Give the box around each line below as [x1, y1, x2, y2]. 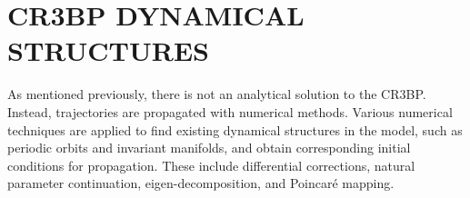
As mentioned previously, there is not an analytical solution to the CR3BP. [7, 84, 426, 104]
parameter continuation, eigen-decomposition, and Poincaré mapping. [7, 173, 395, 193]
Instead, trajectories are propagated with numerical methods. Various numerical [7, 102, 453, 121]
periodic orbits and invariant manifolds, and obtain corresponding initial [7, 138, 411, 157]
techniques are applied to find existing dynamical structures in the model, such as [7, 120, 463, 139]
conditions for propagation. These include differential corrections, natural [7, 155, 415, 174]
